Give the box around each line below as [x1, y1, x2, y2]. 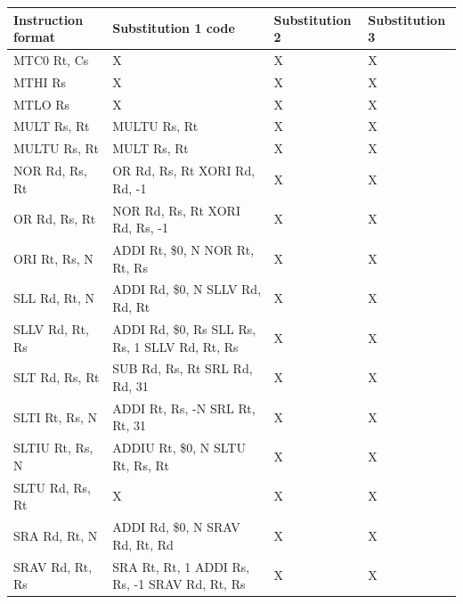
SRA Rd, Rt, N [13, 526, 98, 544]
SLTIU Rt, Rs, [13, 438, 93, 457]
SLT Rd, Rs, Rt [13, 368, 100, 387]
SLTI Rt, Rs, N [13, 407, 97, 426]
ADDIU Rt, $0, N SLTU [112, 438, 246, 457]
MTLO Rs [13, 94, 70, 113]
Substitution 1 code [112, 19, 235, 37]
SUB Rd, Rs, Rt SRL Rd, [112, 359, 253, 378]
